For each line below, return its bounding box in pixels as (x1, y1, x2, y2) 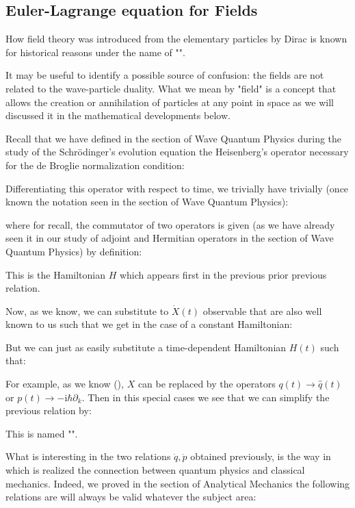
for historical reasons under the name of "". (5, 45, 185, 59)
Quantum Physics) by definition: (5, 244, 142, 258)
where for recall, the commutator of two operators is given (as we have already (5, 217, 335, 231)
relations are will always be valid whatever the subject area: (5, 490, 257, 504)
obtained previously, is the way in (190, 449, 331, 463)
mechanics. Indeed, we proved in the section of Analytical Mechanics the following (5, 476, 350, 490)
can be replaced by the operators (137, 377, 276, 391)
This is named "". (5, 426, 78, 440)
